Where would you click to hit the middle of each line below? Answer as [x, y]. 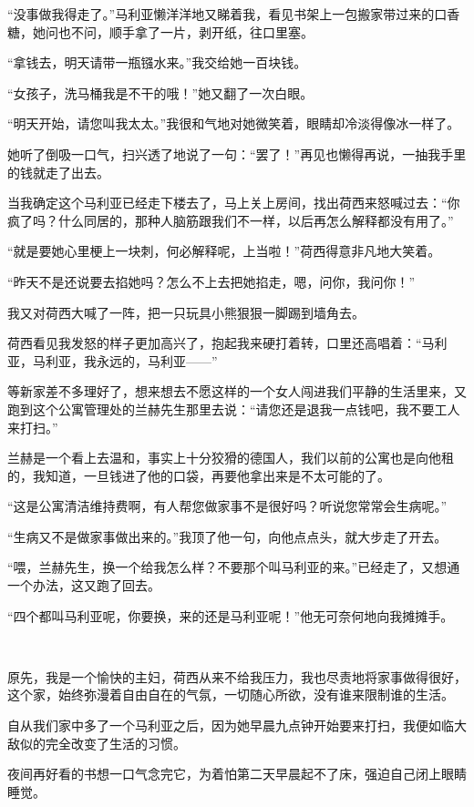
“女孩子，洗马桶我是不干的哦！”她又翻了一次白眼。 [160, 92]
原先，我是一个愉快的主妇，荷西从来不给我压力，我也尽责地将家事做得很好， [237, 676]
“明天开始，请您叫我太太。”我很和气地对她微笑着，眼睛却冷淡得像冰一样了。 [234, 123]
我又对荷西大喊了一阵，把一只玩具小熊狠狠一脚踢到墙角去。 [186, 312]
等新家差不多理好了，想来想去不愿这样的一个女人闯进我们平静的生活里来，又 [237, 391]
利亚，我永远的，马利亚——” [131, 360]
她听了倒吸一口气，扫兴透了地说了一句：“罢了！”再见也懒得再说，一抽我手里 [237, 153]
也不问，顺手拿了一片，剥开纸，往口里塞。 [185, 31]
